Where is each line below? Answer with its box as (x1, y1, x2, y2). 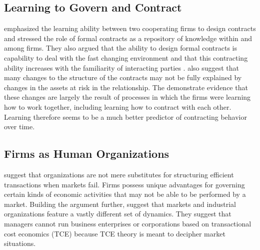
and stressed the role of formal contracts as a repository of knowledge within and (4, 33, 252, 43)
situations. (4, 238, 36, 248)
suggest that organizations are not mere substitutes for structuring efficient (4, 169, 234, 179)
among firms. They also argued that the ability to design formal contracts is (4, 43, 237, 53)
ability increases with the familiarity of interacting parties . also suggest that (4, 62, 239, 73)
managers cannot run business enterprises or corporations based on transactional (4, 218, 251, 228)
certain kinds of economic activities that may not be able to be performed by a (4, 189, 246, 199)
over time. (4, 121, 35, 132)
